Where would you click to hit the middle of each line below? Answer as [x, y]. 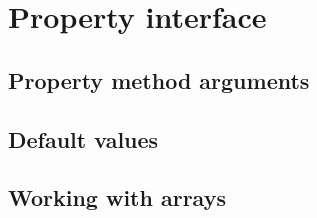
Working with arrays [117, 197]
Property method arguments [159, 79]
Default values [83, 138]
